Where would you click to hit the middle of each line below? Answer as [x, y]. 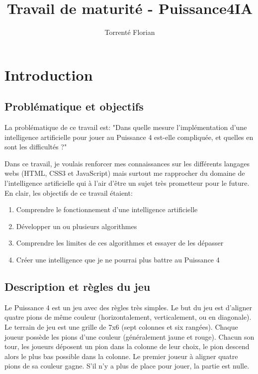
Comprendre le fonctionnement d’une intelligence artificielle [107, 209]
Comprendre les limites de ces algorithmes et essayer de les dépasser [120, 243]
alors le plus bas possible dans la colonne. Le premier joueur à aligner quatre [121, 356]
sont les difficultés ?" [36, 147]
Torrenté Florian [130, 32]
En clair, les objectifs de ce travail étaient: [69, 192]
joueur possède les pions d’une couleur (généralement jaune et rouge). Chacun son [129, 336]
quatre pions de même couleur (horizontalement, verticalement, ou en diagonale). [128, 317]
